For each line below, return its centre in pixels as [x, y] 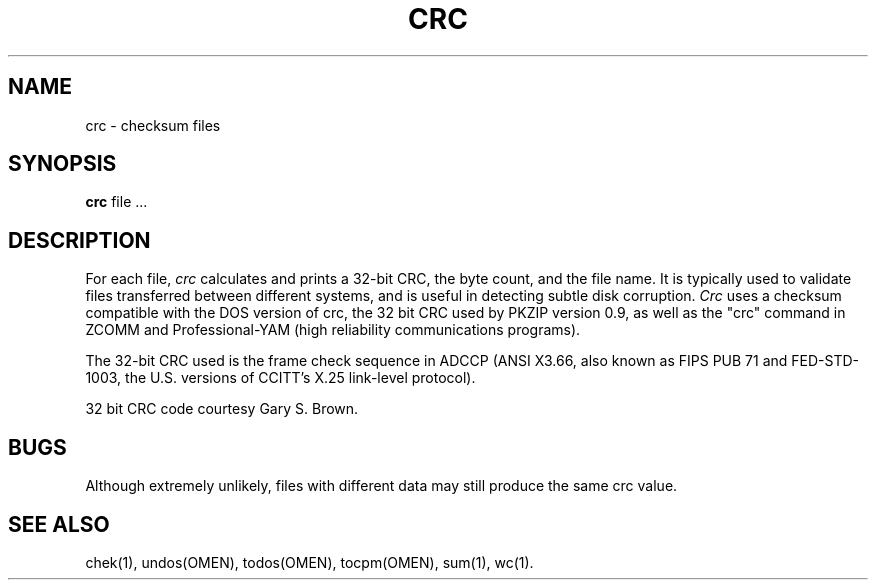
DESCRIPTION [79, 240]
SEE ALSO [59, 524]
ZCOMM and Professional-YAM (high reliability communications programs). [333, 330]
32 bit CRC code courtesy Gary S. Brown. [222, 409]
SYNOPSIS [62, 164]
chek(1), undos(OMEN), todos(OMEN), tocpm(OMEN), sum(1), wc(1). [309, 562]
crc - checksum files [153, 125]
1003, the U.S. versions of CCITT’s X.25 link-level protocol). [280, 378]
